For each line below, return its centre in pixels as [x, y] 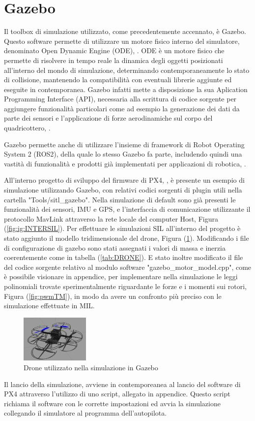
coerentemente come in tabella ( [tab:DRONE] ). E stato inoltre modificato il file [124, 257]
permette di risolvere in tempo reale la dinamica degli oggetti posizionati [113, 60]
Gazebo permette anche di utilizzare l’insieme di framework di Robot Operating [124, 144]
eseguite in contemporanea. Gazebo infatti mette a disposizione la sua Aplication [126, 89]
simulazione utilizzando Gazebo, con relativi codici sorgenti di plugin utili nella [123, 190]
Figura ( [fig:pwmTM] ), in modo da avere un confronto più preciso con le [113, 296]
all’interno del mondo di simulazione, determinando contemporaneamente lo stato [127, 70]
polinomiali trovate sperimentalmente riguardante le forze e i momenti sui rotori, [125, 286]
